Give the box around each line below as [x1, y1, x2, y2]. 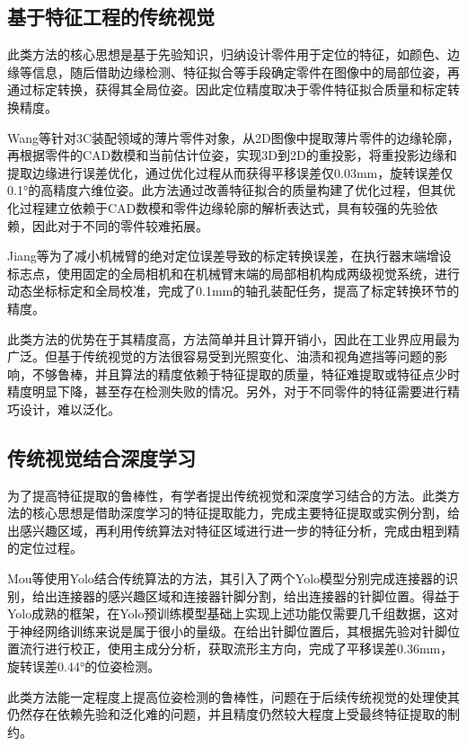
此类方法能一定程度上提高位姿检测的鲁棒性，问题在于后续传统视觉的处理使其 [7, 687, 460, 706]
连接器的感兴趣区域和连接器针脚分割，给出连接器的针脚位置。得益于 [57, 586, 460, 605]
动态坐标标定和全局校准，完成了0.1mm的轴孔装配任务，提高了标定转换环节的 [7, 281, 460, 300]
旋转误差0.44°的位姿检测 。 [7, 657, 161, 676]
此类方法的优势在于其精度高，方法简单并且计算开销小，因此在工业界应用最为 [7, 329, 460, 348]
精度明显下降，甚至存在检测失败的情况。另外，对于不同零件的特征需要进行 [7, 382, 447, 401]
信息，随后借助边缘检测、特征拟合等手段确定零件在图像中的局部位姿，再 [31, 62, 460, 81]
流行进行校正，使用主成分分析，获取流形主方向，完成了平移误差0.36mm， [19, 639, 454, 658]
